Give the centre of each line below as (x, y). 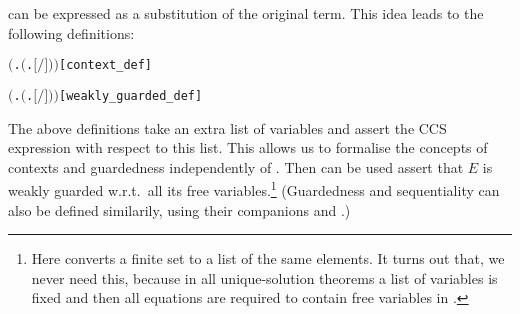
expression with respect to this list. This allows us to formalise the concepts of (248, 147)
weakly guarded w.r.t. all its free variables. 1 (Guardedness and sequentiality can (254, 188)
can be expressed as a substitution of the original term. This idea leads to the (246, 13)
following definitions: (71, 32)
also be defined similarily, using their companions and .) (179, 209)
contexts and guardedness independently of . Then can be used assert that (236, 166)
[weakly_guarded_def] (130, 95)
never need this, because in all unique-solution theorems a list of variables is (264, 277)
